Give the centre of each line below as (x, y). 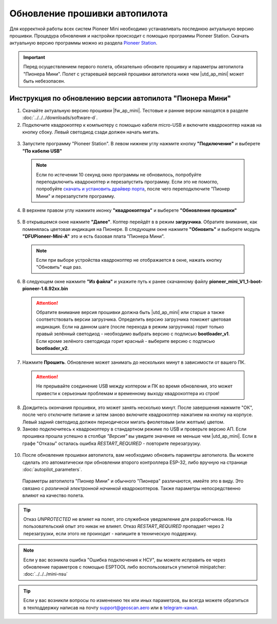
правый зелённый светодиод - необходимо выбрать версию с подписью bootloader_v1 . (133, 334)
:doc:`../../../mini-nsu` (45, 574)
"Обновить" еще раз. (59, 267)
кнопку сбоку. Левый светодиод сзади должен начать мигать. (91, 132)
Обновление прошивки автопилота (89, 13)
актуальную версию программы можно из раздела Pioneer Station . (83, 43)
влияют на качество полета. (53, 496)
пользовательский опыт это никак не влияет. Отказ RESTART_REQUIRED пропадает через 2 (124, 526)
